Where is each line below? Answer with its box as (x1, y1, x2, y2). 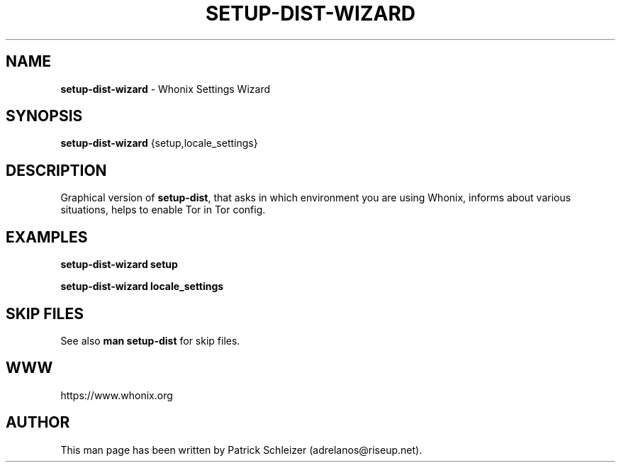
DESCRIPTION (6, 161, 107, 179)
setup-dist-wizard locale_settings (60, 280, 224, 293)
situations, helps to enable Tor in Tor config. (60, 204, 266, 216)
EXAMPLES (6, 228, 88, 246)
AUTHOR (6, 413, 70, 432)
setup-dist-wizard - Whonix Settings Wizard (60, 82, 271, 95)
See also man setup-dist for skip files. (60, 334, 240, 347)
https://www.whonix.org (60, 389, 173, 401)
